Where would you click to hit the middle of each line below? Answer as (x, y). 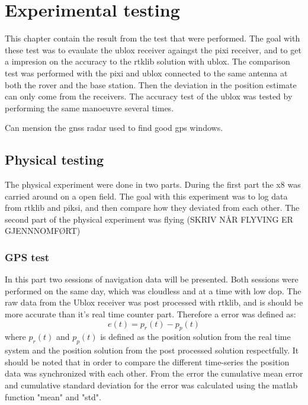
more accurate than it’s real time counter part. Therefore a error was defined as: (150, 314)
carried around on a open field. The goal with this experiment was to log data (146, 196)
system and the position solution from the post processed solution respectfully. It (152, 350)
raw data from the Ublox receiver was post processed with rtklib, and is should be (154, 302)
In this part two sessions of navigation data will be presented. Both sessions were (152, 279)
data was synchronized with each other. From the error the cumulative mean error (154, 373)
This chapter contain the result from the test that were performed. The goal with (153, 38)
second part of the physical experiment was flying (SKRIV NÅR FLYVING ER (149, 219)
